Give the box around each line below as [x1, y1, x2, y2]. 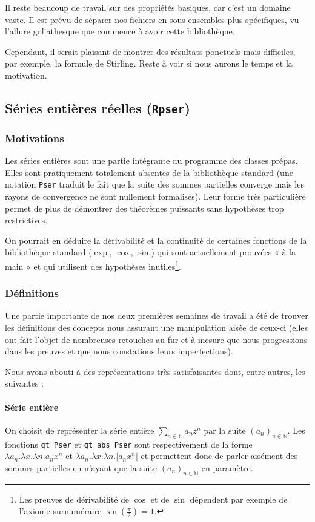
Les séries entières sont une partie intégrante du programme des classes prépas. [5, 154, 298, 167]
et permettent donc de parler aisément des [141, 449, 298, 462]
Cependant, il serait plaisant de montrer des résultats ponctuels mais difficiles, [5, 45, 296, 57]
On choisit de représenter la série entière [5, 423, 154, 436]
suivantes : [5, 377, 44, 390]
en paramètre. [201, 461, 253, 474]
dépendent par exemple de [190, 492, 288, 505]
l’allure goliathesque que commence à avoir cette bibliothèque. [5, 25, 235, 38]
